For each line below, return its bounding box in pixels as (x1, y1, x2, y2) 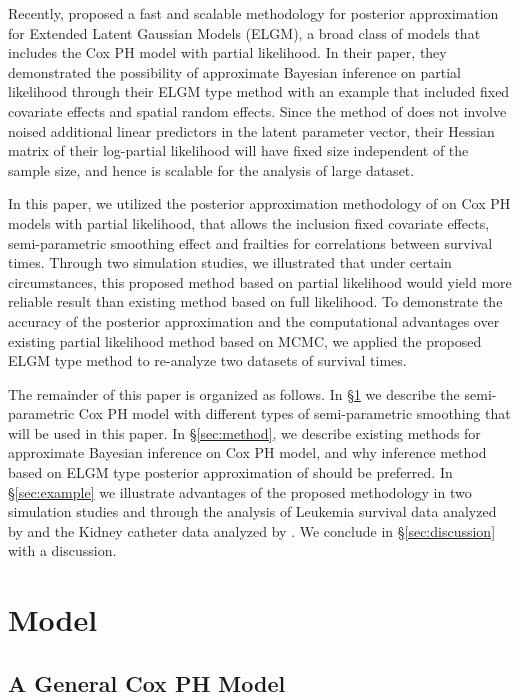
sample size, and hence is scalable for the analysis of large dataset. (8, 159, 415, 180)
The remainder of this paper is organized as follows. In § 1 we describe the (8, 383, 460, 404)
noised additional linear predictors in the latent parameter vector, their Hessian (8, 120, 495, 141)
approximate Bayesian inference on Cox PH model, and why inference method (8, 442, 487, 463)
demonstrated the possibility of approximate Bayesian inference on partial (8, 61, 461, 82)
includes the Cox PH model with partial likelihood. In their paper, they (8, 42, 447, 63)
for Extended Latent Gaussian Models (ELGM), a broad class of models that (8, 22, 481, 43)
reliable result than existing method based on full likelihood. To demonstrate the (8, 291, 503, 312)
